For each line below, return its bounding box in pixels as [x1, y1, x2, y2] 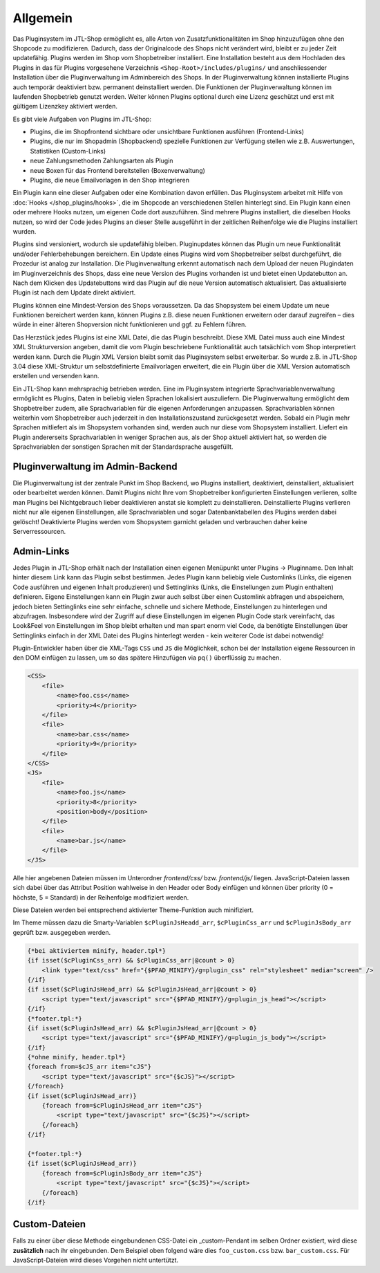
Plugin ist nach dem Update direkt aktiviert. [12, 288, 136, 297]
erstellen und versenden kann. [12, 372, 99, 380]
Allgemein [12, 10, 73, 26]
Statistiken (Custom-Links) [30, 147, 106, 155]
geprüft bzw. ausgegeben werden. [12, 928, 111, 936]
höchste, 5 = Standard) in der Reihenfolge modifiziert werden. [12, 893, 189, 902]
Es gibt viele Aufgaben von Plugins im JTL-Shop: [12, 115, 152, 123]
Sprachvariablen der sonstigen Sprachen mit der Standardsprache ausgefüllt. [12, 443, 234, 451]
